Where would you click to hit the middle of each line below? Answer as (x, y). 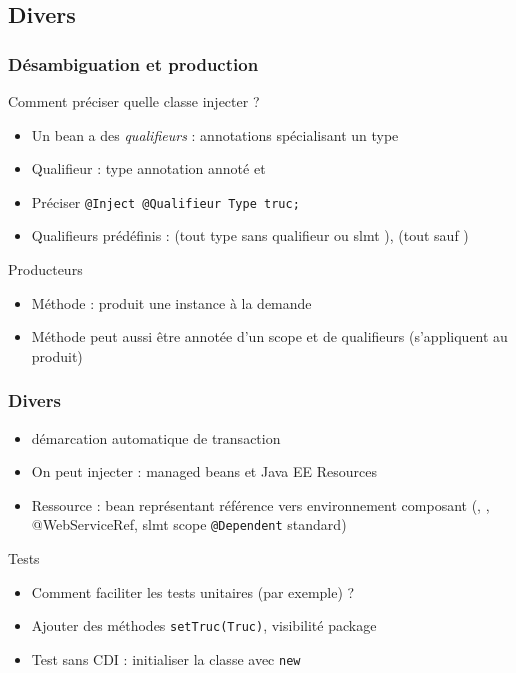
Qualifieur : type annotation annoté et (148, 168)
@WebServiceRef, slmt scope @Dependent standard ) (189, 524)
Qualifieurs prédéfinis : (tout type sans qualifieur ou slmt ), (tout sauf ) (250, 235)
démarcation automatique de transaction (156, 437)
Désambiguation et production (133, 63)
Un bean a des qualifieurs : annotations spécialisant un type (215, 134)
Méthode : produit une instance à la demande (171, 302)
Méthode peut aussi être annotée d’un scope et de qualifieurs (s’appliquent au (269, 336)
